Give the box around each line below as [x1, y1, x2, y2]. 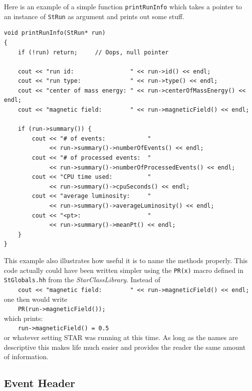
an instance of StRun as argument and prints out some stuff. [4, 11, 184, 21]
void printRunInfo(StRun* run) [4, 29, 106, 37]
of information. [4, 351, 49, 362]
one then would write [4, 293, 68, 304]
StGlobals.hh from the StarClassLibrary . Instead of [4, 274, 160, 285]
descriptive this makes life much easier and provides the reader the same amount [4, 342, 246, 352]
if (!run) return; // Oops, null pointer [18, 49, 169, 56]
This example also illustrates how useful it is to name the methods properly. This [4, 255, 248, 265]
